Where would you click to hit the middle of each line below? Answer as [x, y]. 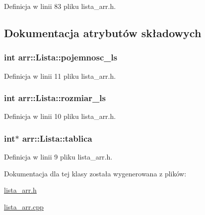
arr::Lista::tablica [57, 138]
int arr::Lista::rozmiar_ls [55, 98]
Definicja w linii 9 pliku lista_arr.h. [58, 157]
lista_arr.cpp [24, 207]
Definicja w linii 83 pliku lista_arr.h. [60, 6]
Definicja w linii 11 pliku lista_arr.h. [60, 76]
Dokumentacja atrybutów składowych [103, 32]
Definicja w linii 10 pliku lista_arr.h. [60, 116]
